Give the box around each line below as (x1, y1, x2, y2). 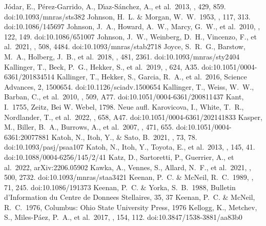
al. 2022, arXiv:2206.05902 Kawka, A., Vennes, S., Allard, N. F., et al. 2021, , (4, 161, 251, 172)
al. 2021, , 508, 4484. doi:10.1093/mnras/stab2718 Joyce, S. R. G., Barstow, (4, 41, 245, 52)
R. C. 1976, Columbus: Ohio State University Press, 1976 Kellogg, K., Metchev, (4, 201, 257, 212)
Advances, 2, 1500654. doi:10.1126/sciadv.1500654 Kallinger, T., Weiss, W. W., (4, 81, 254, 92)
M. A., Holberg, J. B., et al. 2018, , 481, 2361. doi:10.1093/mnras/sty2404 (4, 51, 240, 61)
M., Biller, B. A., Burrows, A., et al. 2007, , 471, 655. (4, 121, 174, 132)
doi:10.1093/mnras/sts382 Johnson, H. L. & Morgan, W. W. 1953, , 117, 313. (4, 11, 251, 22)
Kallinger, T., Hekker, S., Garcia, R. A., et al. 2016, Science (56, 71, 247, 82)
